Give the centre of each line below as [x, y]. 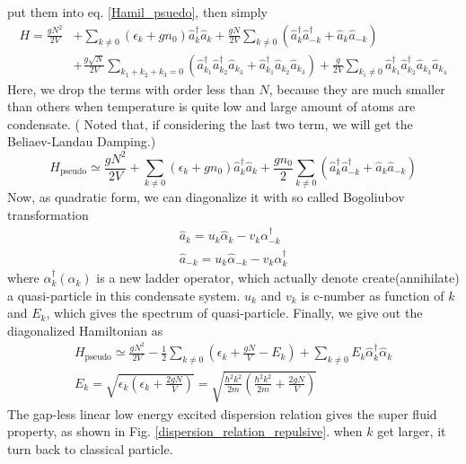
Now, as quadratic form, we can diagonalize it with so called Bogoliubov [206, 197]
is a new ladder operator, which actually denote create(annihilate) [278, 278]
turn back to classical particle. [90, 448]
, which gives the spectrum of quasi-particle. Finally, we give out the [234, 313]
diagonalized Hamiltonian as [85, 330]
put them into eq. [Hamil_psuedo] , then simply [137, 12]
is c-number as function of [373, 295]
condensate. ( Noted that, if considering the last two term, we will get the [210, 123]
